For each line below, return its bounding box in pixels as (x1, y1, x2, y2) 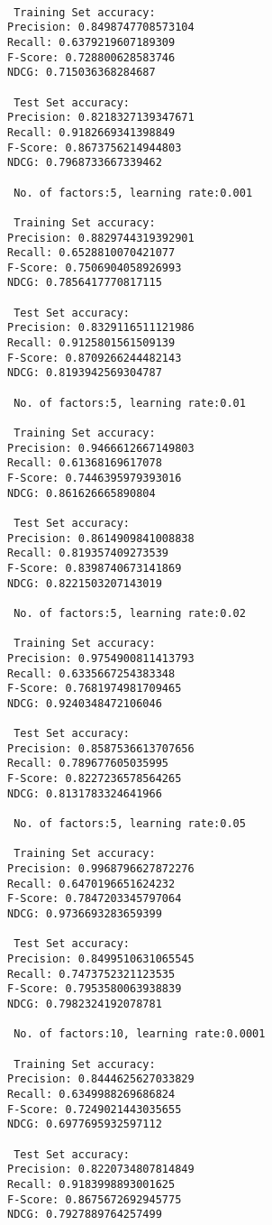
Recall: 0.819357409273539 (7, 547, 168, 560)
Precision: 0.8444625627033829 (7, 1073, 195, 1086)
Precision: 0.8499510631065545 (7, 953, 195, 965)
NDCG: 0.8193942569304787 (7, 366, 162, 380)
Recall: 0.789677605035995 (7, 757, 168, 770)
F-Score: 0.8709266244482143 (7, 351, 182, 364)
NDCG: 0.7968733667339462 (7, 156, 162, 170)
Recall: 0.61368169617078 (7, 456, 162, 470)
